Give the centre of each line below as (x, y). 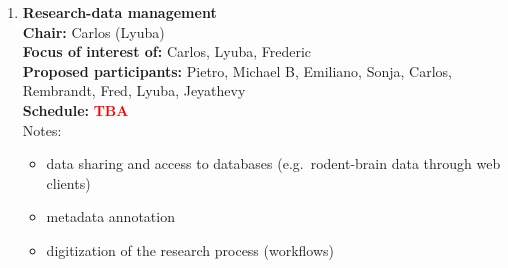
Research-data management (119, 12)
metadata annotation (110, 216)
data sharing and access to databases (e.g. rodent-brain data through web (273, 163)
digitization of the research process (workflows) (190, 249)
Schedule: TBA (75, 109)
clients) (68, 182)
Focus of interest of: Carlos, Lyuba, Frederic (167, 51)
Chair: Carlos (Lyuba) (93, 31)
